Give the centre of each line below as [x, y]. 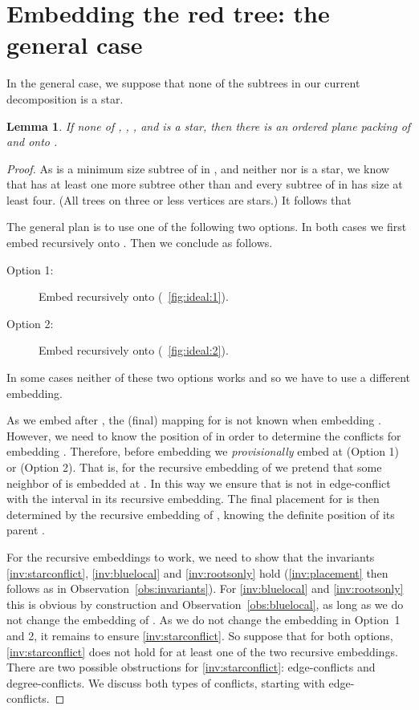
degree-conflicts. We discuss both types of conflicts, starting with [166, 682]
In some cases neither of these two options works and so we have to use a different [209, 377]
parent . [26, 530]
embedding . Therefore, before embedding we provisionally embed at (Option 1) [203, 451]
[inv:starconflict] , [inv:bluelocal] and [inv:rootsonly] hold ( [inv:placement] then [197, 572]
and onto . [32, 142]
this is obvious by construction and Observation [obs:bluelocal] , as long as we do [205, 604]
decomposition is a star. [65, 98]
